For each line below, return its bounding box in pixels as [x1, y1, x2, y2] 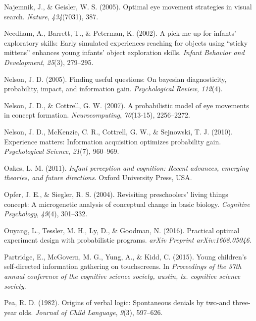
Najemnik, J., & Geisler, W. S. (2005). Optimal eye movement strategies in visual [4, 1, 252, 11]
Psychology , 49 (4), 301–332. [4, 208, 88, 219]
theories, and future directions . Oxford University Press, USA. [4, 172, 192, 183]
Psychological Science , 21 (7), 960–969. [4, 146, 119, 156]
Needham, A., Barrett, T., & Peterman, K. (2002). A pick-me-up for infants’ [4, 28, 236, 38]
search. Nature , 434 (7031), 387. [4, 11, 99, 21]
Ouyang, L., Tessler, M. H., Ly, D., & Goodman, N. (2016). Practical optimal [4, 225, 240, 235]
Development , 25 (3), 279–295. [4, 57, 94, 67]
